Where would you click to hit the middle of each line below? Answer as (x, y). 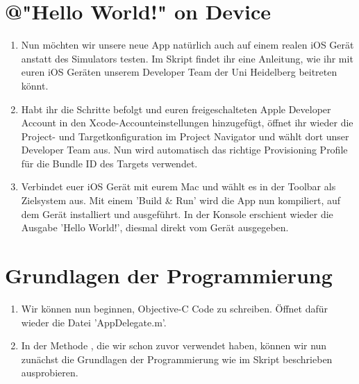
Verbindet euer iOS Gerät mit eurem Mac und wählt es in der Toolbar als (178, 186)
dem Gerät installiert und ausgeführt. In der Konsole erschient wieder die (177, 214)
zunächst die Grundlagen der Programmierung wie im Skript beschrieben (177, 359)
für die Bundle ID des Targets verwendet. (109, 163)
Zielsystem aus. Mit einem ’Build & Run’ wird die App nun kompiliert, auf (181, 200)
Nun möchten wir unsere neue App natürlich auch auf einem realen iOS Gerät (187, 45)
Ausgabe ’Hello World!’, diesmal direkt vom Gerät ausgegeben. (155, 227)
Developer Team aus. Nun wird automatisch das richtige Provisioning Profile (184, 150)
